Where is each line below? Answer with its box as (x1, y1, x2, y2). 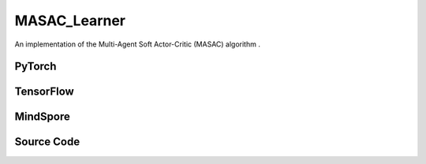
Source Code (14, 135, 80, 149)
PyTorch (14, 60, 57, 73)
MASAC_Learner (14, 12, 126, 29)
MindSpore (14, 110, 70, 124)
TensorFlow (14, 85, 74, 99)
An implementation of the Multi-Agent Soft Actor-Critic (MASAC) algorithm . (14, 39, 260, 49)
